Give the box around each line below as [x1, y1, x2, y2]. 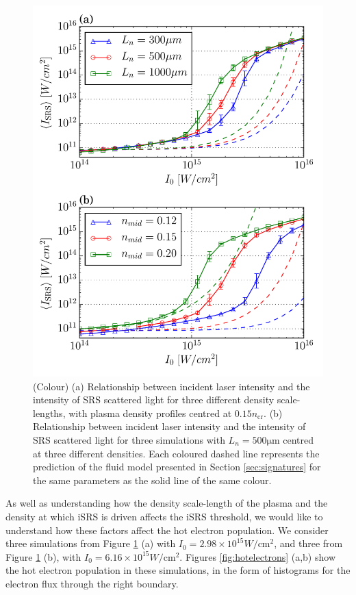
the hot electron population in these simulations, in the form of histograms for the [5, 563, 351, 577]
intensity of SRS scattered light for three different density [33, 392, 275, 407]
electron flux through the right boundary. [5, 576, 179, 590]
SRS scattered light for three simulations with [33, 433, 225, 446]
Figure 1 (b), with [5, 549, 81, 564]
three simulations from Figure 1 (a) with [5, 536, 176, 550]
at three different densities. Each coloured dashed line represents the [33, 446, 320, 460]
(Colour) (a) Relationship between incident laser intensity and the [33, 379, 310, 393]
